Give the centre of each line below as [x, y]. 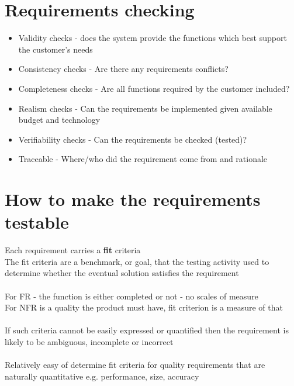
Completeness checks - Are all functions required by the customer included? [154, 88]
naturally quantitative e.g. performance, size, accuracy [102, 376]
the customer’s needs [56, 49]
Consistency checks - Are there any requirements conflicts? [123, 69]
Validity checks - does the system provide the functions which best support [153, 38]
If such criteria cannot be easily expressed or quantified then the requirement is [147, 330]
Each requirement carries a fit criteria [73, 250]
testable [37, 222]
